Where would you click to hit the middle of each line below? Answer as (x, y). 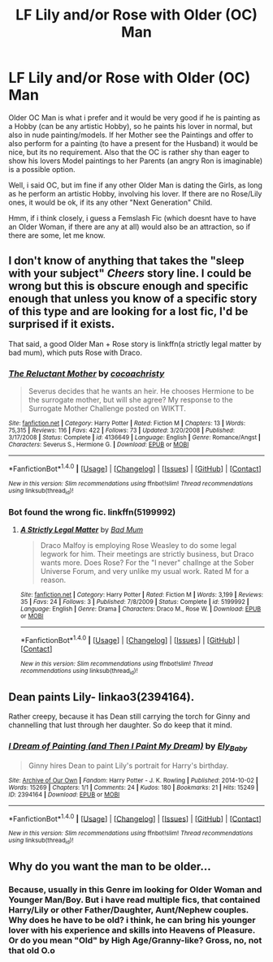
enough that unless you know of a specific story (133, 299)
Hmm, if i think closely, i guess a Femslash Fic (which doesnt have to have (132, 218)
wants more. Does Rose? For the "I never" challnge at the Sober (147, 563)
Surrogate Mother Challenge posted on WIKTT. (107, 408)
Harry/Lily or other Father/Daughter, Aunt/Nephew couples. (129, 909)
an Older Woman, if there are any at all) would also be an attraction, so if (129, 226)
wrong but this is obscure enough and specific (129, 286)
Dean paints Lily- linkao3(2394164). (102, 697)
